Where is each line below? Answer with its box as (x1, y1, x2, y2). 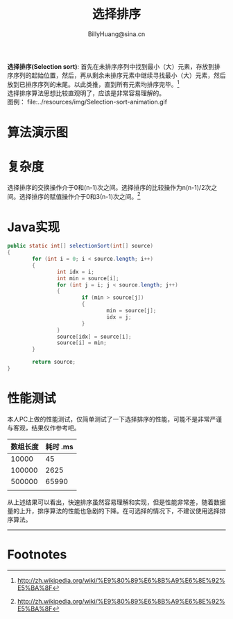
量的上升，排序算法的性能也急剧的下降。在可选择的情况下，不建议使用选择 (7, 506, 220, 515)
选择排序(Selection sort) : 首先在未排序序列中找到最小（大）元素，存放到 (7, 62, 215, 70)
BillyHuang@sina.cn (87, 29, 146, 38)
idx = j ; (106, 314, 132, 321)
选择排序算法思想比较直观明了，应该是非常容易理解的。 (7, 88, 165, 97)
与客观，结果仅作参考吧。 (7, 424, 80, 432)
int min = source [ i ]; (56, 275, 119, 282)
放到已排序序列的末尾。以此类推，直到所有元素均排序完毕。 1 (7, 79, 180, 88)
